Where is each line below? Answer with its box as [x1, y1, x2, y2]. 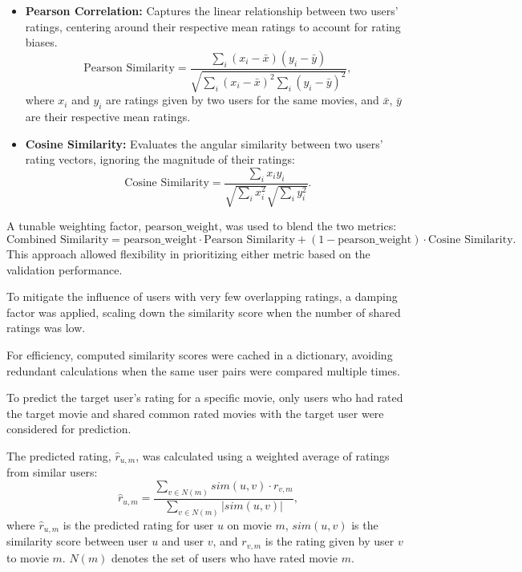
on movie [227, 516, 272, 533]
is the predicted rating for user [63, 516, 214, 533]
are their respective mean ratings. [25, 108, 191, 124]
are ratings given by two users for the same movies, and [106, 91, 379, 108]
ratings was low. [6, 319, 86, 336]
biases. [25, 34, 58, 51]
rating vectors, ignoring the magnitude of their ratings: [25, 151, 295, 168]
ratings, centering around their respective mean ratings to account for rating [25, 18, 401, 34]
